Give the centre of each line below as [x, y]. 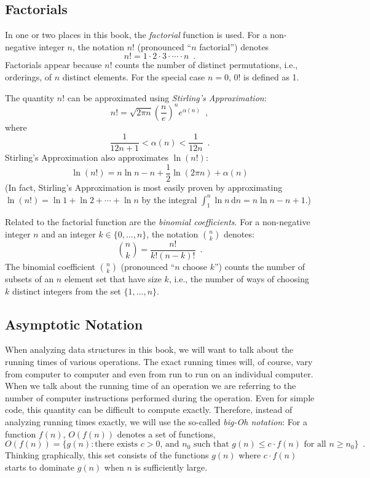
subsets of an [30, 279]
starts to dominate [40, 467]
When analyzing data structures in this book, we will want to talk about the [149, 349]
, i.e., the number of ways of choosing [239, 279]
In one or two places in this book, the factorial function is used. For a [136, 35]
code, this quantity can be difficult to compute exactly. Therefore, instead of [149, 410]
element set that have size [113, 279]
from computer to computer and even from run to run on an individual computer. [159, 373]
